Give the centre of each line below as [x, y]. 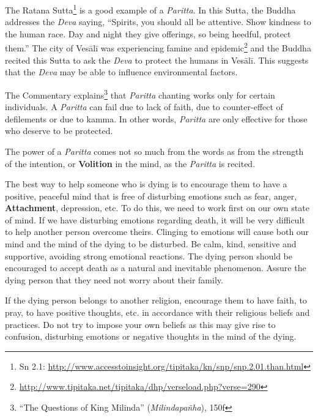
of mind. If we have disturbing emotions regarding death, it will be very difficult [155, 219]
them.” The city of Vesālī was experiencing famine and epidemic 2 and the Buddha [158, 47]
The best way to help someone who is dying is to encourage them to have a [146, 184]
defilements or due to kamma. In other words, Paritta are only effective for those [156, 118]
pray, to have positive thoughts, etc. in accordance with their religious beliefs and [157, 312]
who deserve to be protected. [59, 131]
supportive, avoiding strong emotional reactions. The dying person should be [149, 256]
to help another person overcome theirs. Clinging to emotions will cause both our [157, 232]
